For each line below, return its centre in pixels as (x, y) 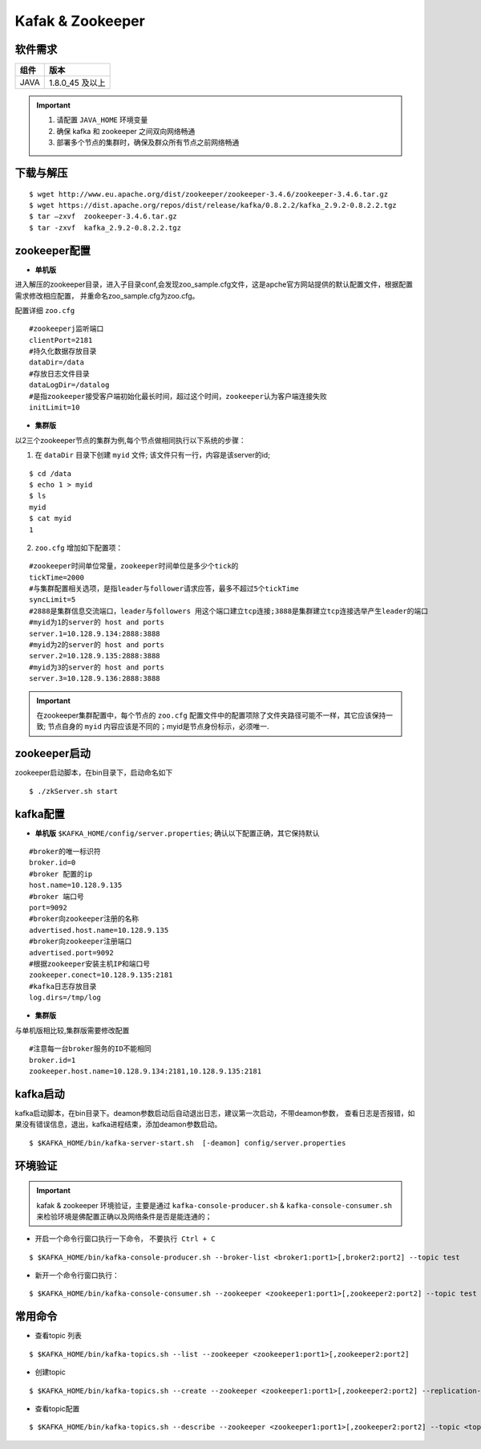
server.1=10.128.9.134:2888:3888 (95, 633)
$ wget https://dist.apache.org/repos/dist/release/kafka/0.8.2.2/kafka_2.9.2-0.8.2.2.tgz (213, 206)
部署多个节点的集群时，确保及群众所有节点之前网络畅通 (148, 142)
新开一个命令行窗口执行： (77, 1276)
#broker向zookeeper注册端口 (81, 942)
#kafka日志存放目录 (63, 986)
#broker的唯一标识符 (65, 851)
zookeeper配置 (53, 250)
